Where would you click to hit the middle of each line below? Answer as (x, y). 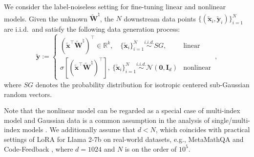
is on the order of (151, 148)
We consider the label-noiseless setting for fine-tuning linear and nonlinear (115, 6)
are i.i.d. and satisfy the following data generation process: (92, 29)
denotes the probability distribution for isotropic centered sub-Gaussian (142, 84)
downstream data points (160, 18)
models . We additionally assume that (79, 129)
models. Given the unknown (46, 18)
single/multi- (231, 120)
